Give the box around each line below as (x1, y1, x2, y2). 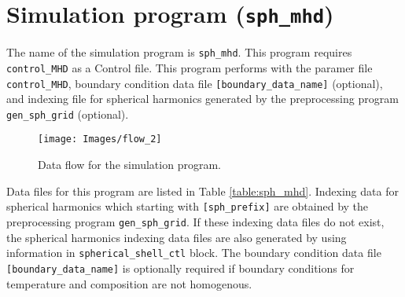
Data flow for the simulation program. (38, 156, 221, 173)
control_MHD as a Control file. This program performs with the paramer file (6, 59, 373, 75)
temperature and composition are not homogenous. (6, 275, 252, 291)
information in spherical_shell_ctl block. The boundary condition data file (6, 244, 381, 261)
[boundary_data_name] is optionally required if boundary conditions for (6, 259, 355, 276)
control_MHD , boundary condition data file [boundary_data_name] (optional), (6, 75, 383, 91)
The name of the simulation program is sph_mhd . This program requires (6, 44, 352, 60)
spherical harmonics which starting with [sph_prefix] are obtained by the (6, 198, 369, 214)
